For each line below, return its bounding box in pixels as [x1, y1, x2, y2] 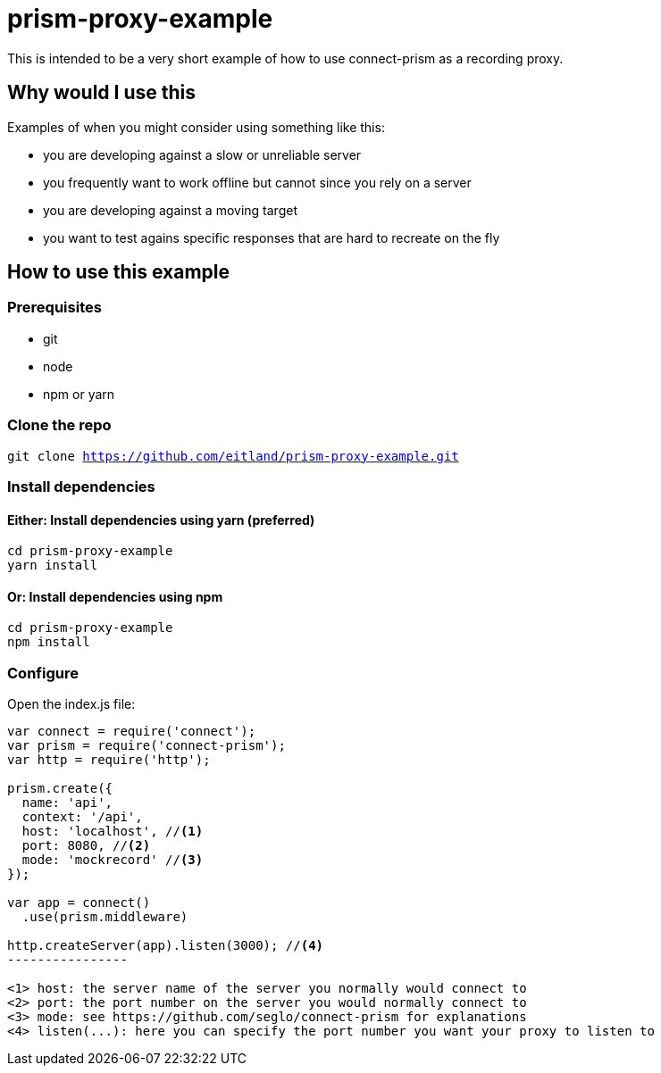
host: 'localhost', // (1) [21, 824, 204, 839]
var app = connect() [7, 895, 151, 911]
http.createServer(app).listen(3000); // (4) [7, 938, 324, 953]
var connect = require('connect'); [7, 724, 256, 739]
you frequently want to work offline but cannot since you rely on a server [43, 174, 472, 190]
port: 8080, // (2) [21, 838, 151, 853]
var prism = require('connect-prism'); [7, 738, 286, 753]
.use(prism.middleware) [21, 910, 188, 925]
